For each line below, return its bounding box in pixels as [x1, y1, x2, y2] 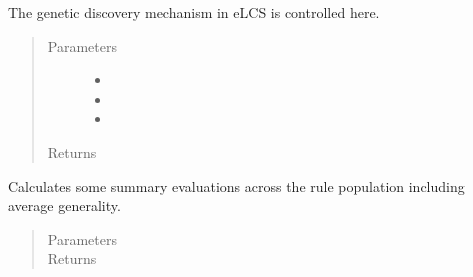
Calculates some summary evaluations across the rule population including [8, 175, 465, 196]
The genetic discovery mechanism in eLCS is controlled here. [8, 2, 380, 22]
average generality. [8, 195, 121, 216]
